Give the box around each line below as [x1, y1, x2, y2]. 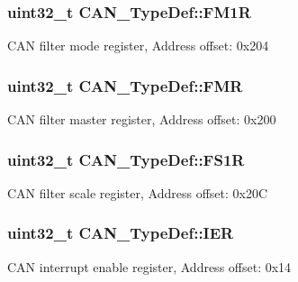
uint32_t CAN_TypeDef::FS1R [7, 148, 245, 170]
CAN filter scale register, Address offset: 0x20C [7, 183, 268, 202]
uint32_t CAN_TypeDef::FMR [7, 74, 243, 96]
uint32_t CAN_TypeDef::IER [7, 222, 234, 244]
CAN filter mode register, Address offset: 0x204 [7, 36, 269, 55]
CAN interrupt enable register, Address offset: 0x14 [7, 257, 292, 276]
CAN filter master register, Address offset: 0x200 [7, 110, 276, 129]
